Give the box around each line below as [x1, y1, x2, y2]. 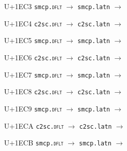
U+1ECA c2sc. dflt [4, 120, 64, 131]
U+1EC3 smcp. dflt [4, 1, 62, 11]
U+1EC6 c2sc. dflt [4, 52, 62, 62]
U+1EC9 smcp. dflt [4, 103, 62, 114]
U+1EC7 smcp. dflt [4, 69, 62, 80]
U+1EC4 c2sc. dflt [4, 18, 62, 28]
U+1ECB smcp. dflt [4, 137, 63, 148]
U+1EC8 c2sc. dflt [4, 86, 62, 97]
